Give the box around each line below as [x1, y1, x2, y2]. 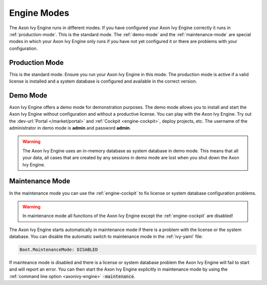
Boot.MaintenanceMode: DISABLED [19, 247, 98, 252]
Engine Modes [9, 7, 69, 18]
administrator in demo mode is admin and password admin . [9, 125, 131, 131]
